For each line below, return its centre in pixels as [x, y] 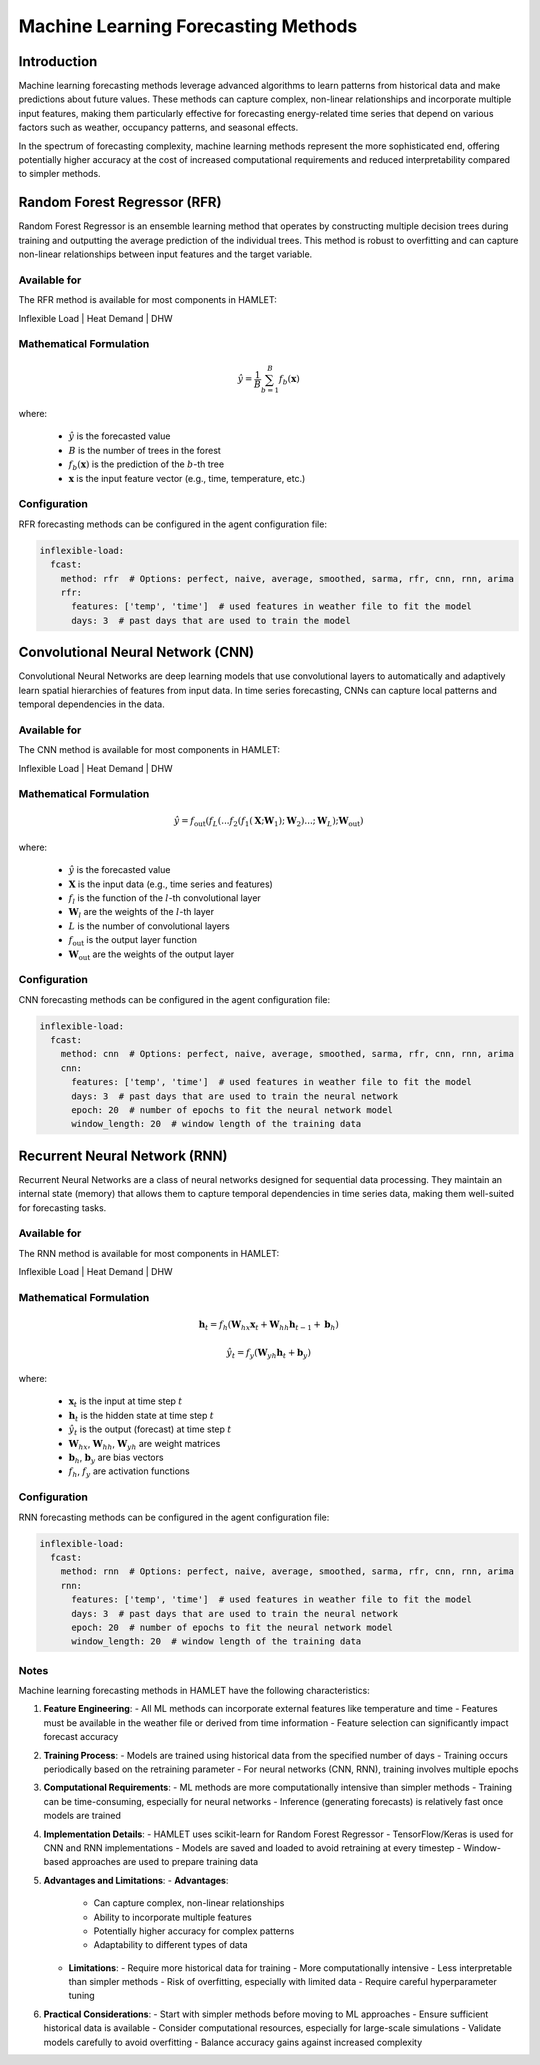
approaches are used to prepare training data [165, 1862]
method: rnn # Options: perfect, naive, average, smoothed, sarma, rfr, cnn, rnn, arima [287, 1571]
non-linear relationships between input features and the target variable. [165, 254]
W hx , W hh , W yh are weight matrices [144, 1444]
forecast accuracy [81, 1737]
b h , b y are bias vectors [116, 1458]
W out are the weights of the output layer [151, 955]
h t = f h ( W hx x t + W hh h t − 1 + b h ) [268, 1325]
